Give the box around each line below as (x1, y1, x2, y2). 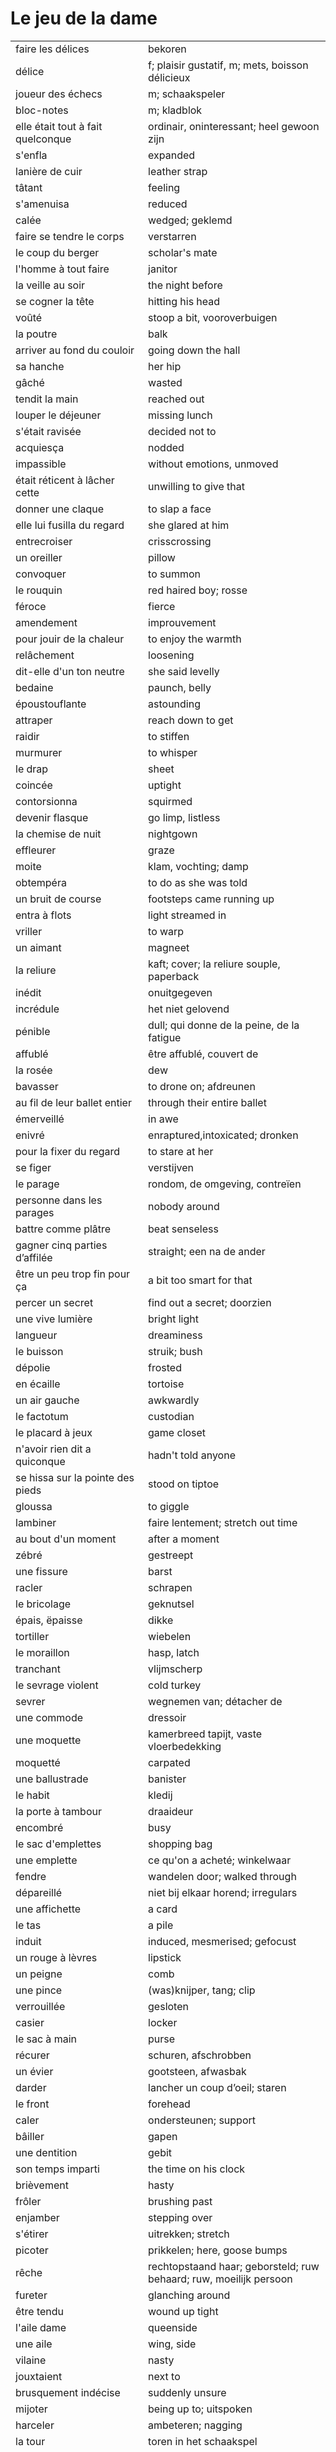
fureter (15, 2288, 48, 2302)
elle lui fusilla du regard (15, 518, 125, 532)
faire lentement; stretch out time (148, 1515, 298, 1529)
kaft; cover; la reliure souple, (148, 957, 281, 971)
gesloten (148, 1999, 189, 2013)
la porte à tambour (15, 1804, 102, 1818)
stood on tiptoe (148, 1477, 220, 1491)
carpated (148, 1755, 191, 1769)
